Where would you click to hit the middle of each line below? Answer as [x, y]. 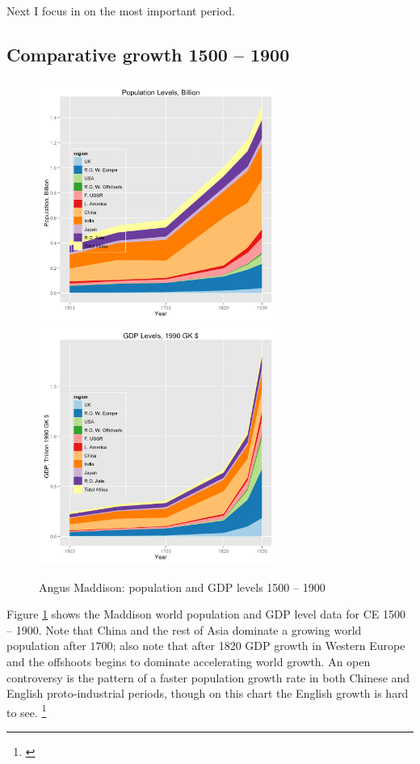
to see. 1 [27, 711]
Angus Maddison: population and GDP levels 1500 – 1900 [182, 587]
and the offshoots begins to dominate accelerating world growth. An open [189, 661]
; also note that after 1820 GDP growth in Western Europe [259, 646]
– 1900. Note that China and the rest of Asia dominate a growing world [184, 629]
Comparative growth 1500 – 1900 [148, 54]
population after [46, 646]
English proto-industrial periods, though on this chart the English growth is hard [208, 693]
